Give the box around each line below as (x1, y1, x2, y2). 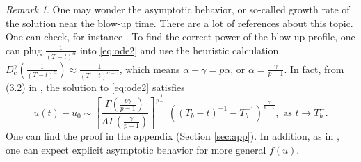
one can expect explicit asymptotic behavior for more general (6, 142, 266, 156)
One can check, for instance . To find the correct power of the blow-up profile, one (6, 29, 355, 44)
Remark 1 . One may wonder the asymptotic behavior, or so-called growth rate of (6, 2, 350, 16)
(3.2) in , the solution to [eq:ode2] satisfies (6, 79, 185, 94)
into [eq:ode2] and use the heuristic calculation (79, 42, 279, 57)
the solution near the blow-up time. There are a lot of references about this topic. (6, 15, 353, 30)
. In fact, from (284, 61, 344, 76)
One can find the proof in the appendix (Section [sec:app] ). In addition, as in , (6, 129, 339, 143)
